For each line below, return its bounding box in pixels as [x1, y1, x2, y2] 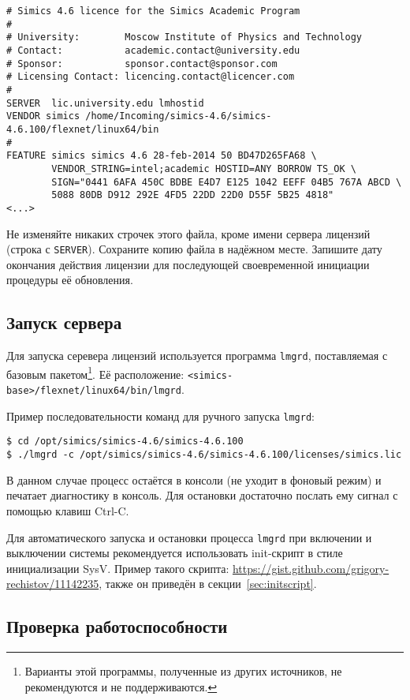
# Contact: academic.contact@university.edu [6, 44, 300, 56]
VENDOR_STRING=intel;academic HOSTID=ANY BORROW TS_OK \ [51, 163, 356, 174]
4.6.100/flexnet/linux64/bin [6, 123, 159, 135]
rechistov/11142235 [6, 575, 99, 592]
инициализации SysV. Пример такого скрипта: [6, 560, 229, 576]
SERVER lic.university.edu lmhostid [6, 97, 204, 109]
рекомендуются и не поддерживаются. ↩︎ [24, 678, 218, 694]
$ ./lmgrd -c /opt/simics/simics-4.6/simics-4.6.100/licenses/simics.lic [6, 449, 402, 461]
